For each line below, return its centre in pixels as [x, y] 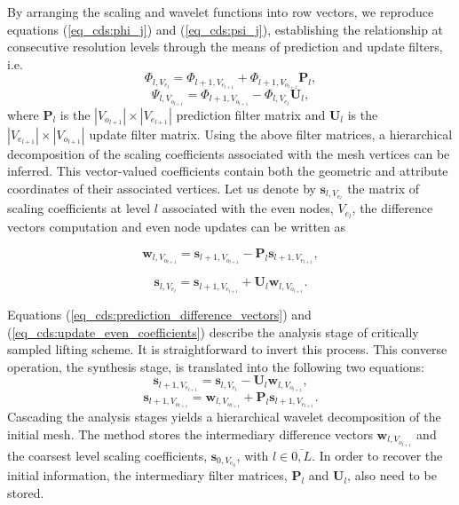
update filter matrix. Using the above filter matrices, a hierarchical [271, 134]
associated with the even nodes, [248, 208]
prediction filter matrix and [251, 114]
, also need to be [392, 475]
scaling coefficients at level [79, 208]
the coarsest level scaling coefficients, [107, 455]
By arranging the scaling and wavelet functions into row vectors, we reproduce [221, 12]
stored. [26, 492]
